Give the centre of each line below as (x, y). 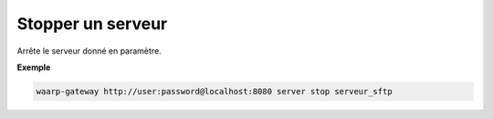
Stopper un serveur (92, 24)
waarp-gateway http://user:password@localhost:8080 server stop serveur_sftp (214, 91)
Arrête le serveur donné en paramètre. (89, 51)
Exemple (34, 67)
